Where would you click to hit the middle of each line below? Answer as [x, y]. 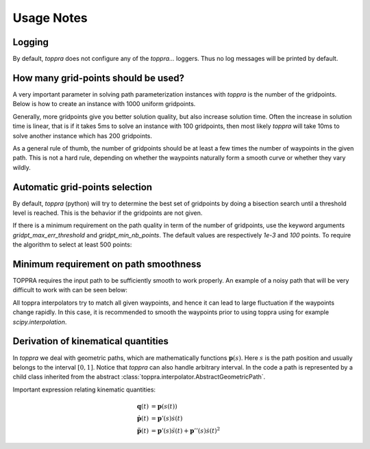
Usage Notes [50, 18]
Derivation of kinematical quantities [91, 341]
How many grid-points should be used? [99, 78]
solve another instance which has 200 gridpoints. [83, 136]
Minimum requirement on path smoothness [107, 264]
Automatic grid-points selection [83, 187]
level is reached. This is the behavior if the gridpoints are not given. [108, 213]
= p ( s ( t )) [164, 406]
